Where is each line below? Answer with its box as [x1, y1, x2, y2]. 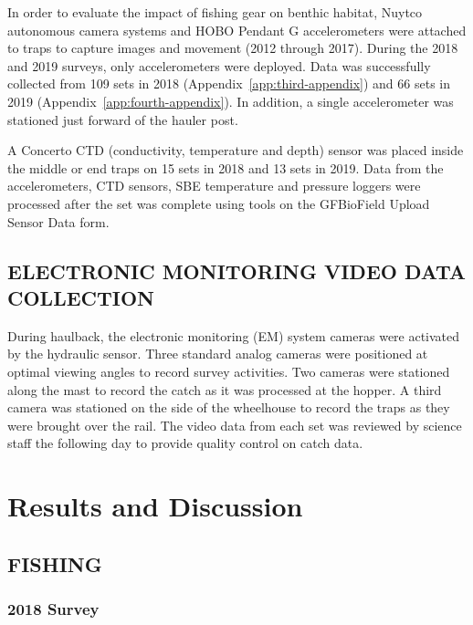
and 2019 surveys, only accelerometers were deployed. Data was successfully [7, 56, 431, 75]
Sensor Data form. [7, 212, 110, 231]
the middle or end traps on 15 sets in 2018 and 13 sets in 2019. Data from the [7, 158, 444, 177]
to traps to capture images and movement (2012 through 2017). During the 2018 [7, 38, 458, 57]
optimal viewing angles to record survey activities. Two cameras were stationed [7, 361, 450, 380]
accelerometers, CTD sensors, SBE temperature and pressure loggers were [7, 176, 421, 195]
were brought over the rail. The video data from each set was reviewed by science [7, 415, 462, 434]
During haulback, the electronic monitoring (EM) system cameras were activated [7, 326, 460, 345]
